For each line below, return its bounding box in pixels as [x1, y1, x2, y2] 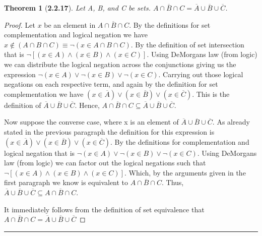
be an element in [44, 19, 96, 30]
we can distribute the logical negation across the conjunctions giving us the [4, 58, 236, 69]
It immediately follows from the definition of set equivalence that [4, 204, 205, 214]
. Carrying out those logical [158, 69, 243, 79]
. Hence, [75, 99, 100, 110]
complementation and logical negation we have [4, 29, 148, 40]
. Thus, [162, 177, 184, 188]
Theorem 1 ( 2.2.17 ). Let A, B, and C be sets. [4, 3, 151, 13]
